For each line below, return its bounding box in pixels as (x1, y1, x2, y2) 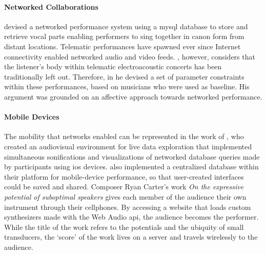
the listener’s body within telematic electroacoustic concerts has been (4, 61, 222, 72)
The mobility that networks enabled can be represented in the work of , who (4, 131, 244, 142)
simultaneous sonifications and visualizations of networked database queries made (4, 151, 260, 162)
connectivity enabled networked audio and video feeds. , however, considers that (4, 51, 255, 62)
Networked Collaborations (4, 1, 98, 12)
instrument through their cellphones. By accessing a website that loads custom (4, 201, 251, 212)
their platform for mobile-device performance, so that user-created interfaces (4, 171, 244, 182)
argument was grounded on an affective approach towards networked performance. (4, 91, 262, 102)
